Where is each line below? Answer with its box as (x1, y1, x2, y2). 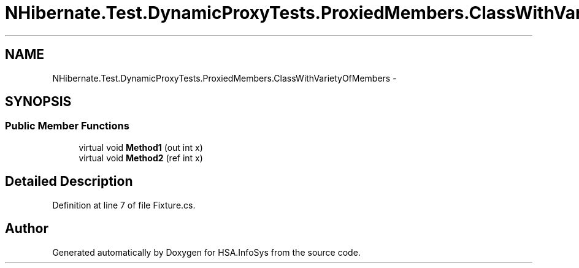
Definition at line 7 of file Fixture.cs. (52, 199, 196, 210)
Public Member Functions (5, 120, 129, 132)
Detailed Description (5, 174, 133, 190)
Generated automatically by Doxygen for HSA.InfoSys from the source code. (52, 247, 361, 258)
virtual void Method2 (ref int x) (79, 152, 203, 163)
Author (5, 221, 48, 237)
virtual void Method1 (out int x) (79, 142, 203, 153)
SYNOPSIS (5, 94, 72, 110)
